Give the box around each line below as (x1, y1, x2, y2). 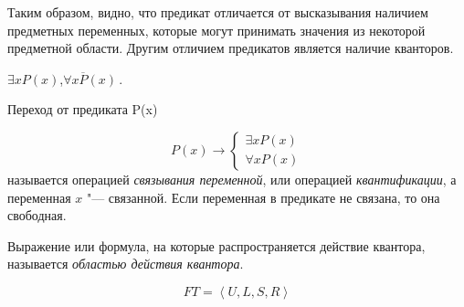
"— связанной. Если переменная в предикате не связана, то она (86, 187, 440, 206)
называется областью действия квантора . (7, 254, 244, 273)
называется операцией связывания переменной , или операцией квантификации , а (7, 169, 457, 188)
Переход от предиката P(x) (7, 100, 158, 119)
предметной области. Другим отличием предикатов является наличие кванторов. (7, 38, 454, 58)
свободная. (7, 206, 67, 225)
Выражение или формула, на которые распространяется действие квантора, (7, 236, 426, 255)
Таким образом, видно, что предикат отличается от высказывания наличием (7, 3, 428, 21)
